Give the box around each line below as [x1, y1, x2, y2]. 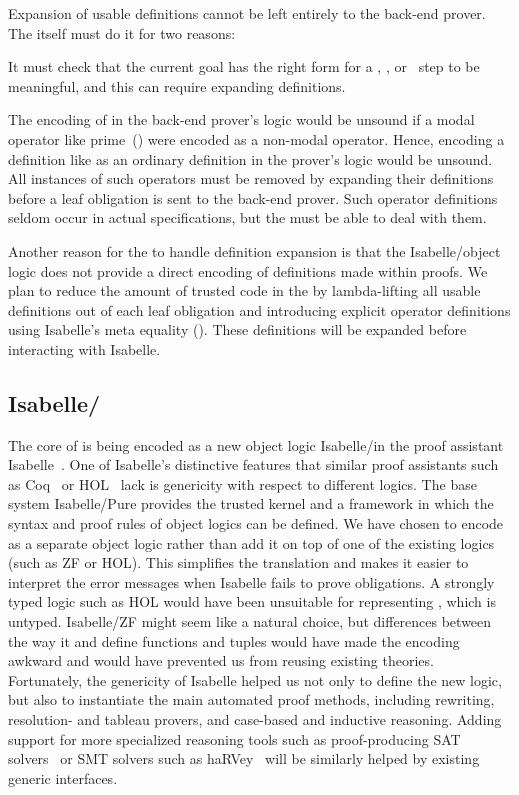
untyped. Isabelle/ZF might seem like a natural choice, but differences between [8, 611, 492, 632]
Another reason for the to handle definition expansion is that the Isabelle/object [8, 240, 501, 261]
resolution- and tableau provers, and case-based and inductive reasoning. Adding [8, 709, 502, 730]
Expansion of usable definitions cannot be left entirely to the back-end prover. [8, 3, 486, 23]
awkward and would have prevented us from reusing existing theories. [8, 650, 434, 671]
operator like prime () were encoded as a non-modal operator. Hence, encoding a [8, 128, 505, 149]
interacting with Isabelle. [8, 338, 161, 359]
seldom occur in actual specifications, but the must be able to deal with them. [8, 207, 487, 228]
